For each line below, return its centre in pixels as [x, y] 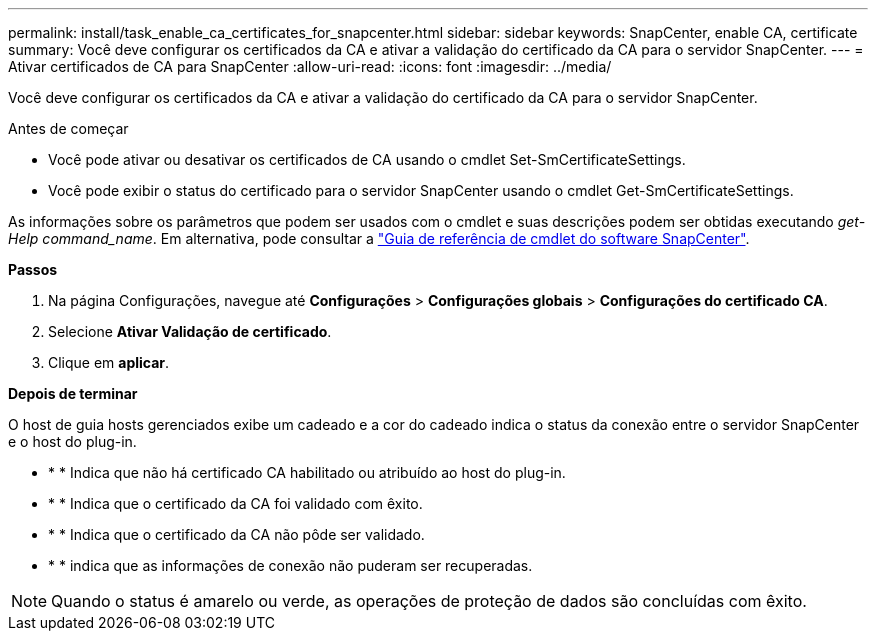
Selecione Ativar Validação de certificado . [190, 331]
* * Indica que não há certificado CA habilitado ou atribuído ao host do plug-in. [307, 472]
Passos [33, 269]
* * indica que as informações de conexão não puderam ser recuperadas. [290, 565]
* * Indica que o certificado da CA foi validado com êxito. [235, 503]
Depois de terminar [73, 393]
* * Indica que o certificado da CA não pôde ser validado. [236, 534]
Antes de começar [68, 128]
